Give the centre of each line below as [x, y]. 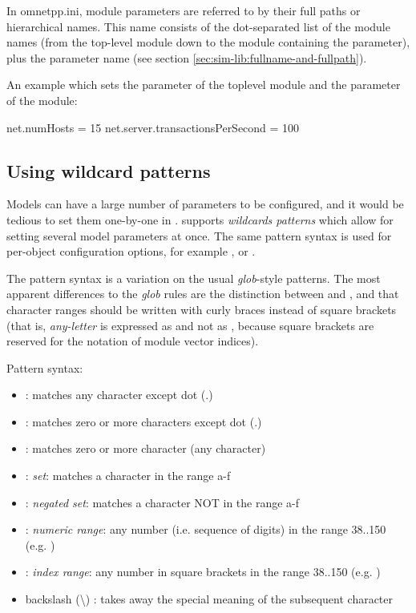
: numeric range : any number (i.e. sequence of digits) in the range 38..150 [206, 529]
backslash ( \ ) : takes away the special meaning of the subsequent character [209, 599]
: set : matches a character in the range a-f [128, 476]
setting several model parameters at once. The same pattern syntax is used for [199, 235]
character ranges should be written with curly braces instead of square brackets [202, 309]
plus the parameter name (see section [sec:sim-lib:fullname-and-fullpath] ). [187, 57]
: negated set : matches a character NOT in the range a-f [162, 502]
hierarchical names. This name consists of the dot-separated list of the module [198, 26]
